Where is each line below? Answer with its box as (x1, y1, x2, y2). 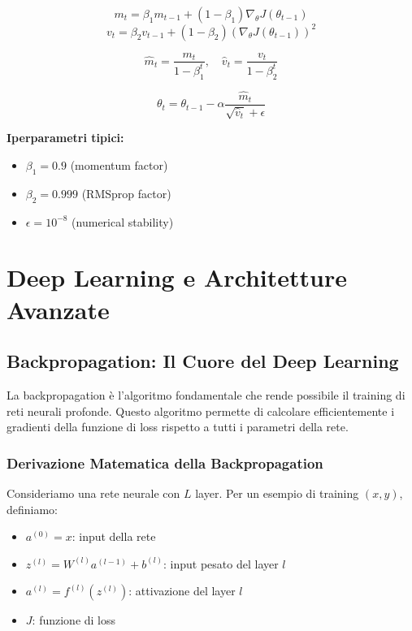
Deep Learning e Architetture (7, 261, 347, 294)
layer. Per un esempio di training (195, 484, 359, 501)
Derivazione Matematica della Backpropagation (7, 452, 323, 473)
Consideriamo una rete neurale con (7, 484, 180, 501)
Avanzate (7, 292, 110, 326)
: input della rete (72, 528, 156, 545)
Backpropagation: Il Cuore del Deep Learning (7, 348, 399, 374)
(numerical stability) (72, 213, 174, 230)
